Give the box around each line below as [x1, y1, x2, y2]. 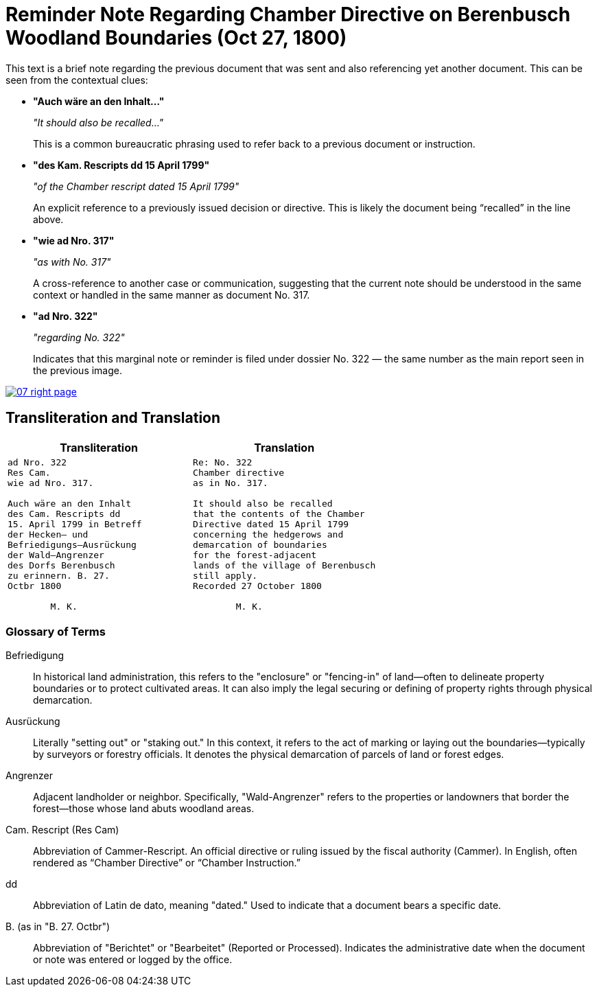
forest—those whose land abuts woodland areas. [33, 803, 255, 815]
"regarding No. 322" [33, 331, 125, 343]
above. [33, 213, 64, 225]
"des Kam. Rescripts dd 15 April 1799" [33, 159, 210, 171]
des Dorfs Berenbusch [8, 560, 115, 570]
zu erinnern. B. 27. [8, 570, 110, 581]
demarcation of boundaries [193, 539, 327, 550]
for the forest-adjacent [193, 549, 317, 560]
